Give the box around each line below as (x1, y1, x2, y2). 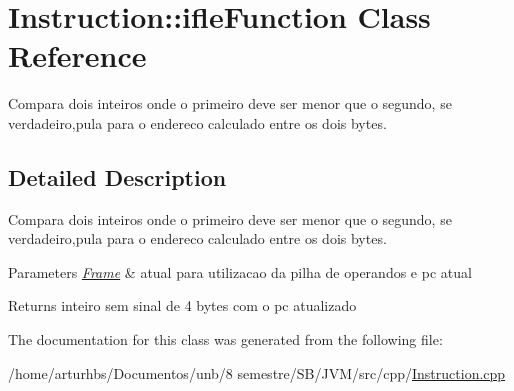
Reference (8, 35, 147, 76)
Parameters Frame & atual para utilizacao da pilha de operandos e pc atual (8, 261, 472, 282)
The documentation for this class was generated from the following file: (8, 329, 443, 350)
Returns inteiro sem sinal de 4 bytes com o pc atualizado (8, 295, 357, 316)
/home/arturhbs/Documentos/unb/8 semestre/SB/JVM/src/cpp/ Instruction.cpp (8, 362, 506, 383)
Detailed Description (8, 161, 227, 192)
